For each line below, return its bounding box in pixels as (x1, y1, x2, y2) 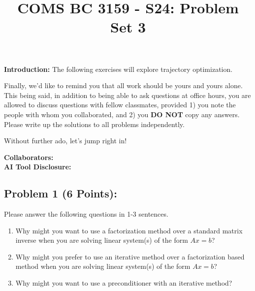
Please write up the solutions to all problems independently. (4, 119, 185, 129)
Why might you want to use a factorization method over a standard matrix (15, 225, 243, 235)
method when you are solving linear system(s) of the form (15, 261, 191, 271)
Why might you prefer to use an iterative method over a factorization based (15, 251, 245, 261)
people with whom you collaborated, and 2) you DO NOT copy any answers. (4, 109, 240, 119)
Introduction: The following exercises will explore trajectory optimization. (4, 64, 233, 74)
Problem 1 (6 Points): (4, 186, 117, 201)
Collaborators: (4, 152, 54, 162)
